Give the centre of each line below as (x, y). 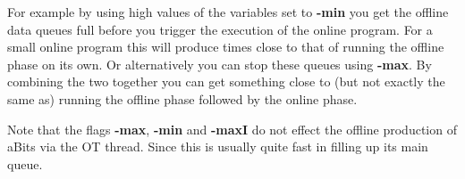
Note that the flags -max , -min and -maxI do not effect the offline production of (232, 129)
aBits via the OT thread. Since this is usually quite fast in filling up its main (218, 146)
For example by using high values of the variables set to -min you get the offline (228, 12)
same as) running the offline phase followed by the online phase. (182, 98)
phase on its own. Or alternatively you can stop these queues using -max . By (220, 64)
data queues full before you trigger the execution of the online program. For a (220, 29)
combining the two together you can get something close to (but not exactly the (226, 81)
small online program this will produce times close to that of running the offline (226, 47)
